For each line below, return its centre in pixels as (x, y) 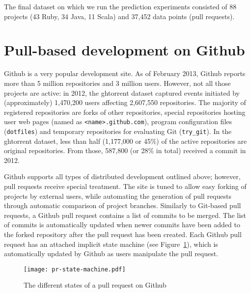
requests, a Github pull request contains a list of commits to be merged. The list (125, 215)
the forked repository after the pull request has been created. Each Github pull (123, 234)
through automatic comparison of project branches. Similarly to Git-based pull (123, 205)
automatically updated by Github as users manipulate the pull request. (111, 253)
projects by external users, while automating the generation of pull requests (118, 196)
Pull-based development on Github (125, 50)
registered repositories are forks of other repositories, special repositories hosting (125, 112)
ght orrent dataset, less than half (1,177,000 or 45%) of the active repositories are (125, 141)
